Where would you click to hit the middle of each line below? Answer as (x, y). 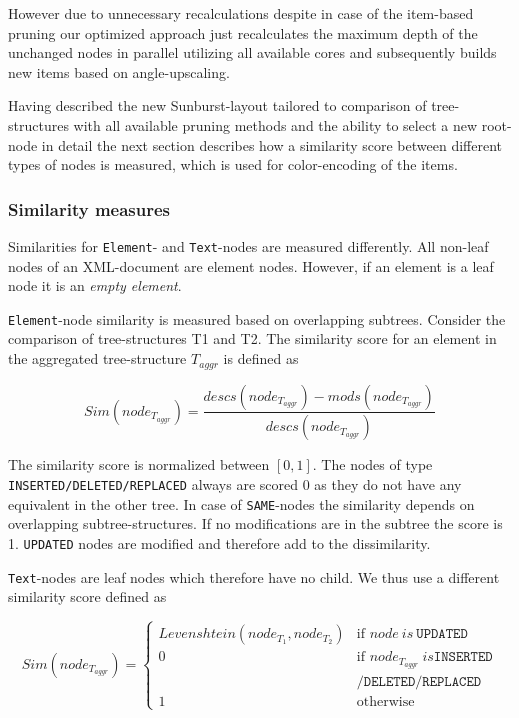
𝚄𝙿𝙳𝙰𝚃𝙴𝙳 (442, 634)
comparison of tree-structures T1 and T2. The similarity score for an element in (252, 338)
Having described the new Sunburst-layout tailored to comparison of (217, 105)
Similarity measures (89, 208)
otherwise (385, 702)
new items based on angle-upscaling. (119, 71)
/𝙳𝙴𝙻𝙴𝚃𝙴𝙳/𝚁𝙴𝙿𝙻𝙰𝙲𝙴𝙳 (419, 682)
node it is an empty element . (95, 285)
